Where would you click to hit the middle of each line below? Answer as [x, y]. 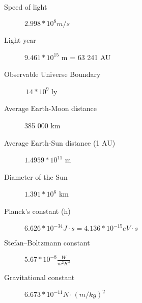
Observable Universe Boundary [52, 74]
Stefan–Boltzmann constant [47, 243]
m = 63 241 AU [86, 57]
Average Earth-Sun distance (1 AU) [60, 142]
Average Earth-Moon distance [50, 108]
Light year [20, 40]
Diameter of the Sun [36, 176]
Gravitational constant [39, 277]
